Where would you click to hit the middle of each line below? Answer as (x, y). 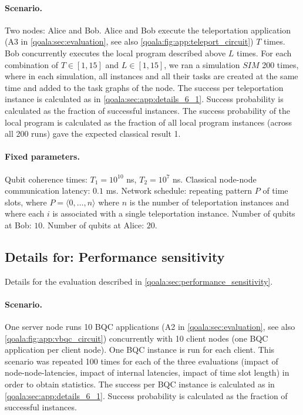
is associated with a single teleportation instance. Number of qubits (174, 213)
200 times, (280, 64)
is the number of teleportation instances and (209, 202)
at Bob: (18, 225)
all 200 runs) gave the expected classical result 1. (93, 134)
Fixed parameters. (42, 156)
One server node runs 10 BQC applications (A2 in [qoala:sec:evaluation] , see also (150, 327)
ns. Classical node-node (215, 179)
